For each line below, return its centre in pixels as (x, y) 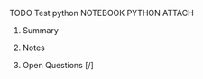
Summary (40, 30)
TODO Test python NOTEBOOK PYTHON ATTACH (101, 13)
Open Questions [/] (58, 65)
